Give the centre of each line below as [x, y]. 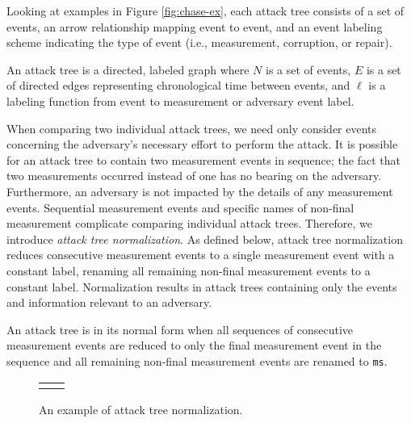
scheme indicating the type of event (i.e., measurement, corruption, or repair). [199, 42]
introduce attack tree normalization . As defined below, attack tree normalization [205, 239]
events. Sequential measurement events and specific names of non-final [180, 207]
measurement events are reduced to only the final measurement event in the [194, 345]
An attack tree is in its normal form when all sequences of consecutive [180, 329]
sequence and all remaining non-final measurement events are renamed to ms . [197, 360]
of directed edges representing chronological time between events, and [178, 85]
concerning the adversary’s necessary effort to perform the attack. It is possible [202, 144]
